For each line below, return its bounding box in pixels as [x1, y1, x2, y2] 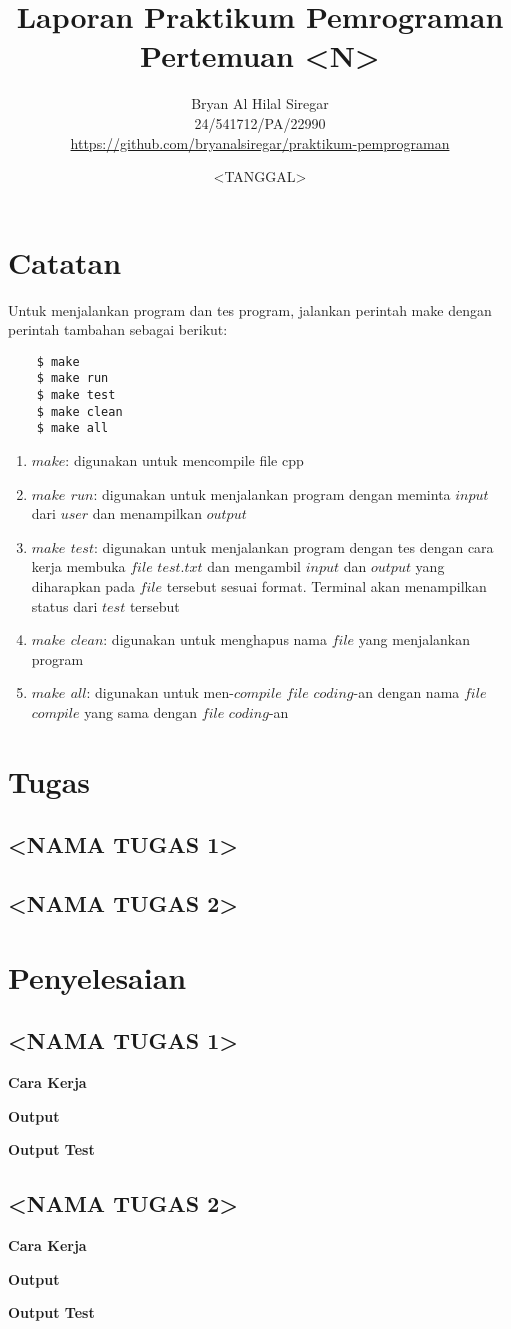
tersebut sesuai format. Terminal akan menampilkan [166, 576, 487, 597]
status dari [31, 595, 98, 616]
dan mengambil [207, 556, 302, 577]
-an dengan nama [353, 682, 460, 703]
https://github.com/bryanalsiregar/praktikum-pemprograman [70, 132, 450, 153]
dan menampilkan [92, 503, 203, 524]
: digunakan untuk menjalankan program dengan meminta [93, 483, 451, 504]
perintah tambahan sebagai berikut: [8, 319, 228, 340]
